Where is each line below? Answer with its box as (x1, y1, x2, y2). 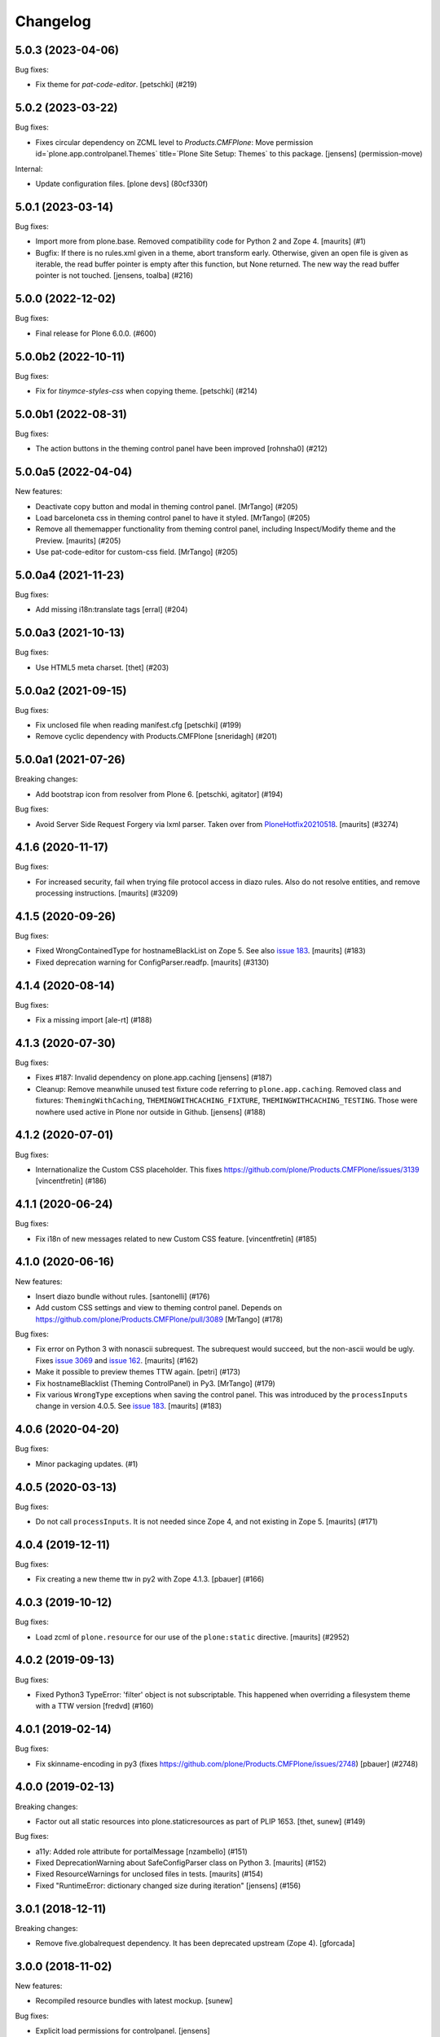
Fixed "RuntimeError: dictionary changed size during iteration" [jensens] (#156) (35, 1881, 301, 1890)
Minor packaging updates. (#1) (35, 1458, 139, 1468)
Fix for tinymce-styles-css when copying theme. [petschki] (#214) (35, 385, 258, 395)
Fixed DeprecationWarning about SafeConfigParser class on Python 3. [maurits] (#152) (35, 1858, 327, 1868)
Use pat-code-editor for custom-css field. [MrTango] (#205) (35, 547, 238, 557)
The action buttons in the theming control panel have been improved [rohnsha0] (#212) (35, 444, 328, 454)
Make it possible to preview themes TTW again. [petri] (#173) (35, 1367, 240, 1377)
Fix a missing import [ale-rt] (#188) (35, 1015, 152, 1025)
